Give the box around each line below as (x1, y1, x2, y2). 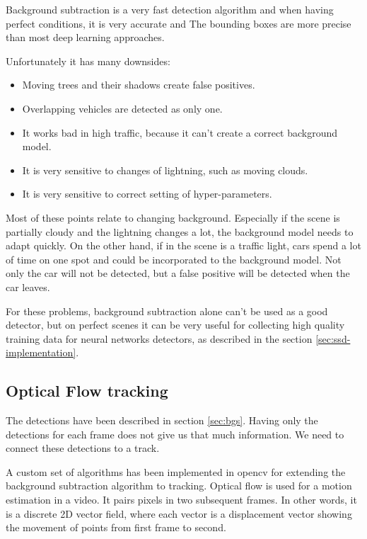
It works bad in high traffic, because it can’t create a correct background (22, 125, 338, 140)
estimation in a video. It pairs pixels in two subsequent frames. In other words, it (6, 492, 357, 507)
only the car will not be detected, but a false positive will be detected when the (6, 266, 350, 280)
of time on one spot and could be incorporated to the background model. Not (6, 251, 342, 266)
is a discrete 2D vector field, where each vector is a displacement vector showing (6, 506, 352, 521)
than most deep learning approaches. (6, 30, 165, 45)
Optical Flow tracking (6, 380, 168, 402)
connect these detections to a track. (6, 441, 160, 455)
